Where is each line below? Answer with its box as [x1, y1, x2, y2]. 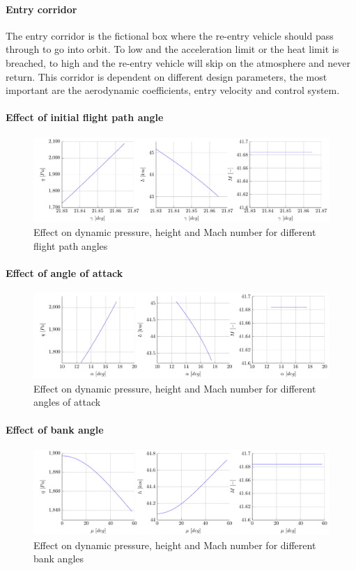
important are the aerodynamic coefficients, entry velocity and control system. [6, 83, 340, 97]
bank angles [33, 551, 84, 566]
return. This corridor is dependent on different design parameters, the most [6, 69, 327, 84]
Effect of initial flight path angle [6, 110, 164, 125]
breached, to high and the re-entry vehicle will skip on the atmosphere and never [6, 55, 351, 70]
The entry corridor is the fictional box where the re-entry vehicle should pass [6, 28, 334, 42]
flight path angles [33, 238, 108, 253]
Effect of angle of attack [6, 266, 123, 280]
